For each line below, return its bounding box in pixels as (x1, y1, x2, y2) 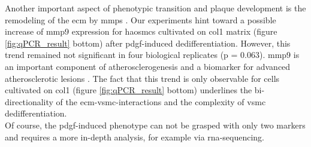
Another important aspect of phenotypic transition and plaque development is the (5, 2, 306, 14)
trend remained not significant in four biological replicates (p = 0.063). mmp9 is (5, 48, 300, 61)
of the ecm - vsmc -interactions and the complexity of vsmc (56, 95, 266, 108)
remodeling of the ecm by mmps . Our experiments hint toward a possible (5, 13, 276, 26)
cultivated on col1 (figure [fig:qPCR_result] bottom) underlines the (5, 84, 252, 96)
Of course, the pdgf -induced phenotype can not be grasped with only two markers (5, 118, 306, 131)
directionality (5, 95, 53, 108)
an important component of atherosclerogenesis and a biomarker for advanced (5, 60, 291, 72)
